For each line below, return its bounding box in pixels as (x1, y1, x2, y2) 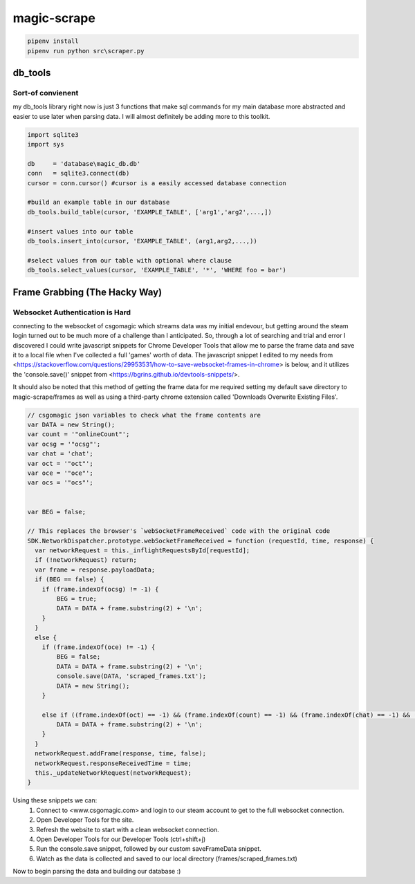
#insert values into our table (27, 227, 134, 235)
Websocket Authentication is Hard (12, 308, 131, 317)
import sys (27, 140, 64, 149)
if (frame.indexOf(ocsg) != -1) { (41, 585, 159, 593)
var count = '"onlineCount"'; (27, 431, 130, 438)
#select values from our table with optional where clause (27, 256, 232, 264)
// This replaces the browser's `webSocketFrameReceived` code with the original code (27, 527, 331, 535)
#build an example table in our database (27, 198, 170, 207)
